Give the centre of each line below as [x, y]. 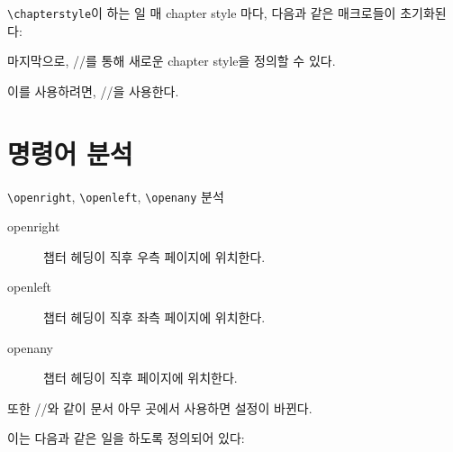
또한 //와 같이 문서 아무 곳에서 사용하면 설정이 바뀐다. [160, 407]
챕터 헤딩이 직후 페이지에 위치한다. [140, 378]
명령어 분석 [70, 153]
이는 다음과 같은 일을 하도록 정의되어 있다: [126, 438]
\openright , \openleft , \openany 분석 [116, 196]
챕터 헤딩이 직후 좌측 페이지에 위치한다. [154, 317]
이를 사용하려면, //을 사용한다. [93, 90]
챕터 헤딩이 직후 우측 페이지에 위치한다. [154, 256]
